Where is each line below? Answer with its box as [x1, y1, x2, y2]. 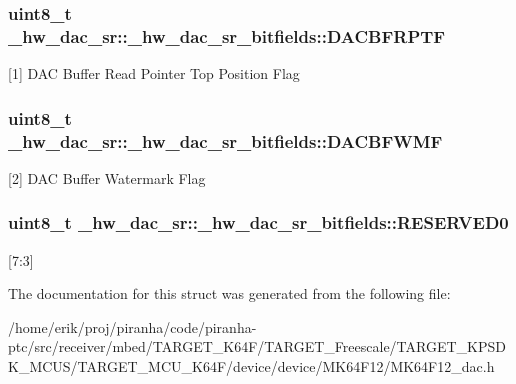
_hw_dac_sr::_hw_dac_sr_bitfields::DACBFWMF [8, 128, 443, 153]
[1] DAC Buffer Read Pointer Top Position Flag [8, 63, 300, 84]
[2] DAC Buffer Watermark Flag [8, 167, 206, 188]
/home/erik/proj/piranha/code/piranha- [8, 316, 257, 337]
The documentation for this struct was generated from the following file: [8, 283, 451, 304]
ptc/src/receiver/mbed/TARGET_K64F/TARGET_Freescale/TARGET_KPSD [8, 336, 506, 357]
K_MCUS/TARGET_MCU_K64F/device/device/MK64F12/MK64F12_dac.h [8, 356, 495, 377]
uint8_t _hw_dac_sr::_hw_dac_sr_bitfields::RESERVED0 [8, 210, 509, 235]
